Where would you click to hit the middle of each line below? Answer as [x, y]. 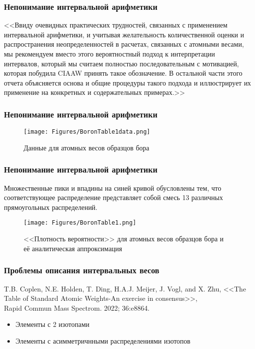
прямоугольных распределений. [51, 207]
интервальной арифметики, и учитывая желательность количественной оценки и [124, 34]
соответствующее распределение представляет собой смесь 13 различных [113, 197]
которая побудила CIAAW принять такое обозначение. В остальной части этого [123, 73]
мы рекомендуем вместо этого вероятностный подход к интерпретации [110, 54]
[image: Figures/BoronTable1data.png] [87, 132]
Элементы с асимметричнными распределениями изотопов [103, 340]
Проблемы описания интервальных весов [82, 270]
